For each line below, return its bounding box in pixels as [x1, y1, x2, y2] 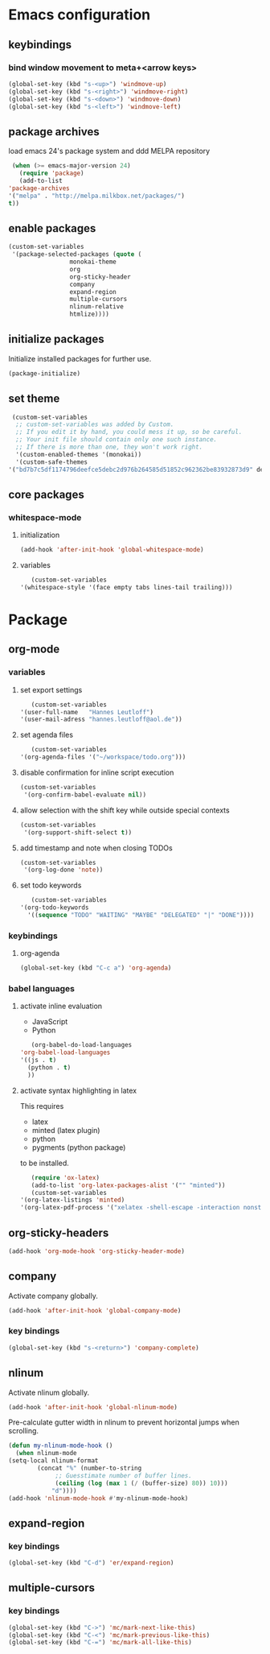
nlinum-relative [69, 303, 125, 311]
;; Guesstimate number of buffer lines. [55, 1471, 193, 1479]
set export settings [19, 684, 83, 694]
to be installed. [19, 1158, 70, 1168]
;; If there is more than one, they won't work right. [15, 443, 203, 451]
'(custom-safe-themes [15, 457, 88, 466]
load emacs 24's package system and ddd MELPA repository [8, 147, 211, 156]
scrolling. [8, 1426, 39, 1436]
